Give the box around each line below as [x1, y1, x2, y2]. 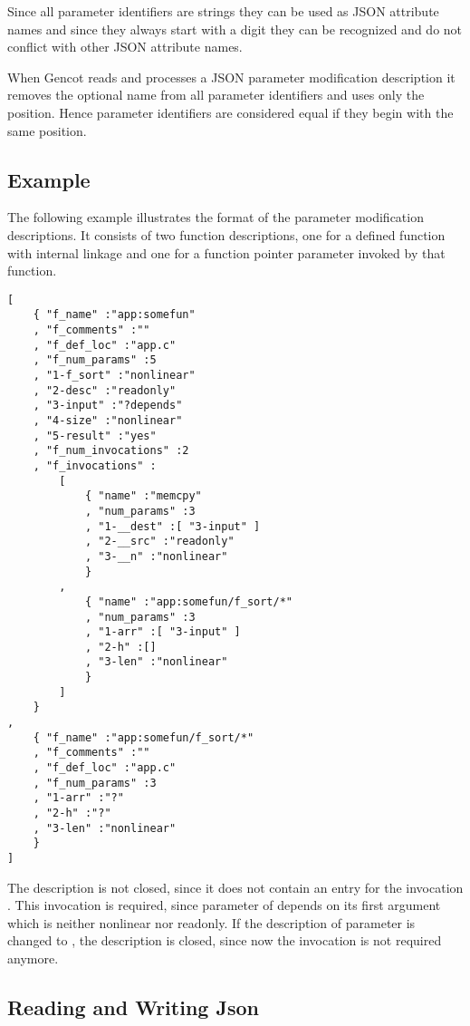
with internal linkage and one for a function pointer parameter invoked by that [7, 243, 446, 262]
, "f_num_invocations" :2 [33, 444, 189, 458]
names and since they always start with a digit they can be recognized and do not [7, 19, 463, 38]
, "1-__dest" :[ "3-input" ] [84, 519, 261, 533]
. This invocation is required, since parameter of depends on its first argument [7, 895, 441, 915]
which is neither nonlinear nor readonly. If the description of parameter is [7, 913, 416, 932]
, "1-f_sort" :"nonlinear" [33, 369, 196, 382]
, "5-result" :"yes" [33, 429, 157, 442]
